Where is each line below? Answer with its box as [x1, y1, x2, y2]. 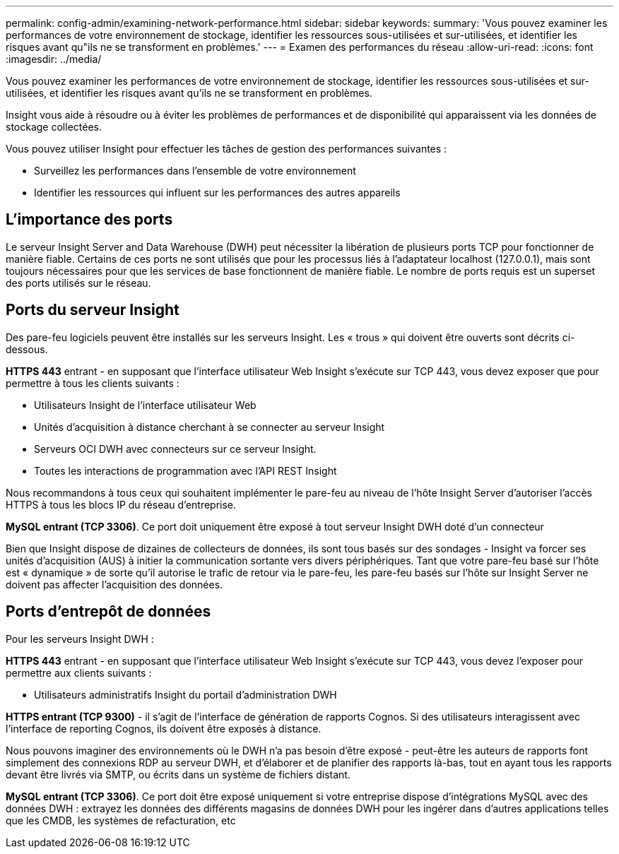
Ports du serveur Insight [6, 301, 179, 319]
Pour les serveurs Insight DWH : [6, 632, 154, 645]
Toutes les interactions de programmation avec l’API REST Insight [34, 464, 337, 477]
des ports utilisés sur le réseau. [6, 276, 151, 289]
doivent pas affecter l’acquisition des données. [6, 578, 223, 591]
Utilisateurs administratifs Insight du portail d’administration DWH [34, 688, 337, 701]
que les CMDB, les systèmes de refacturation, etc [6, 814, 236, 826]
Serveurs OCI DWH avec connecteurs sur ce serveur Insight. [34, 442, 317, 455]
